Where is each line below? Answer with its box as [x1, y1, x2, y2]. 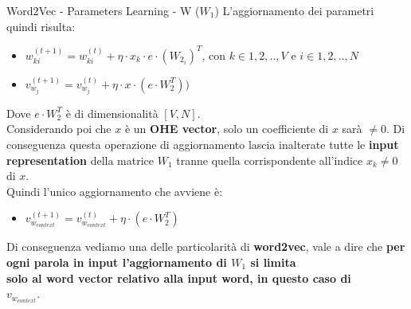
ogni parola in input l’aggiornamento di [6, 253, 227, 270]
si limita [250, 253, 296, 270]
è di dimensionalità [65, 104, 159, 121]
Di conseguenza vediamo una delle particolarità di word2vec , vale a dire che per [6, 238, 405, 255]
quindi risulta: [6, 18, 76, 34]
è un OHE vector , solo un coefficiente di [124, 120, 329, 137]
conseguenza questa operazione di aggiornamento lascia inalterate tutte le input [6, 135, 399, 152]
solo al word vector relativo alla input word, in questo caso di [6, 269, 351, 286]
